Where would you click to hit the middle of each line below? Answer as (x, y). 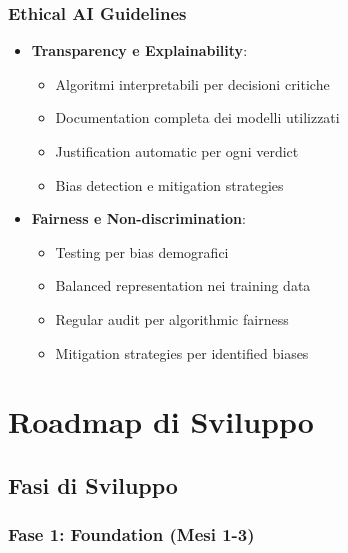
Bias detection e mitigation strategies (169, 184)
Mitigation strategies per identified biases (182, 352)
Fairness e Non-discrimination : (138, 218)
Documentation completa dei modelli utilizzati (197, 117)
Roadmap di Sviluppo (161, 421)
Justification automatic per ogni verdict (177, 151)
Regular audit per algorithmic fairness (172, 318)
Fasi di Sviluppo (93, 484)
